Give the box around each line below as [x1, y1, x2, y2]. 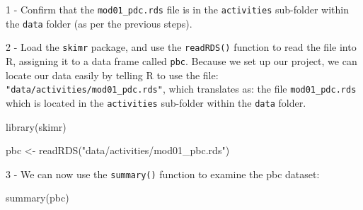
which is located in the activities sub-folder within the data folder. [6, 95, 306, 110]
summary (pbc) [6, 190, 69, 205]
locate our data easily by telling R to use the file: [6, 67, 219, 82]
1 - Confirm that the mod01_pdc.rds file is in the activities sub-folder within [6, 2, 349, 16]
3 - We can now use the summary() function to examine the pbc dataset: [6, 166, 320, 181]
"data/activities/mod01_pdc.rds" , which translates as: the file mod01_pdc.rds [6, 81, 357, 96]
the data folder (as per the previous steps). [6, 16, 192, 30]
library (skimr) [6, 119, 67, 134]
